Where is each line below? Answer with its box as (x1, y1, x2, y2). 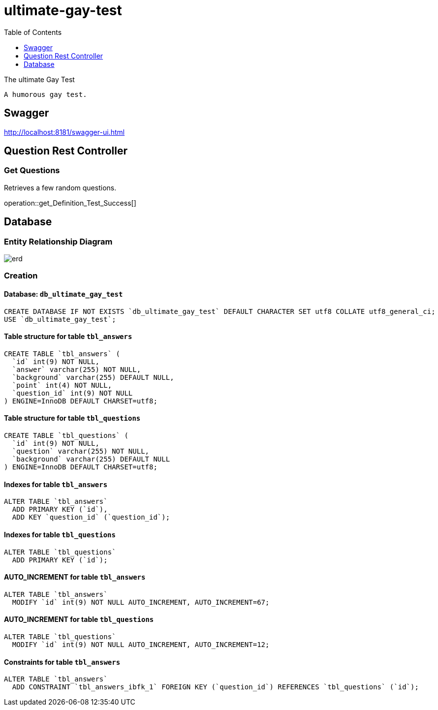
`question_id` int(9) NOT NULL (12, 389, 133, 397)
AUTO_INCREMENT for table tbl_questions (4, 615, 154, 624)
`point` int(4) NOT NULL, (12, 381, 112, 389)
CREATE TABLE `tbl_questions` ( (4, 432, 128, 440)
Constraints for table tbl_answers (4, 657, 121, 666)
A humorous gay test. (4, 90, 87, 98)
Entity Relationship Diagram (4, 236, 113, 247)
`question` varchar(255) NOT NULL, (12, 447, 150, 456)
